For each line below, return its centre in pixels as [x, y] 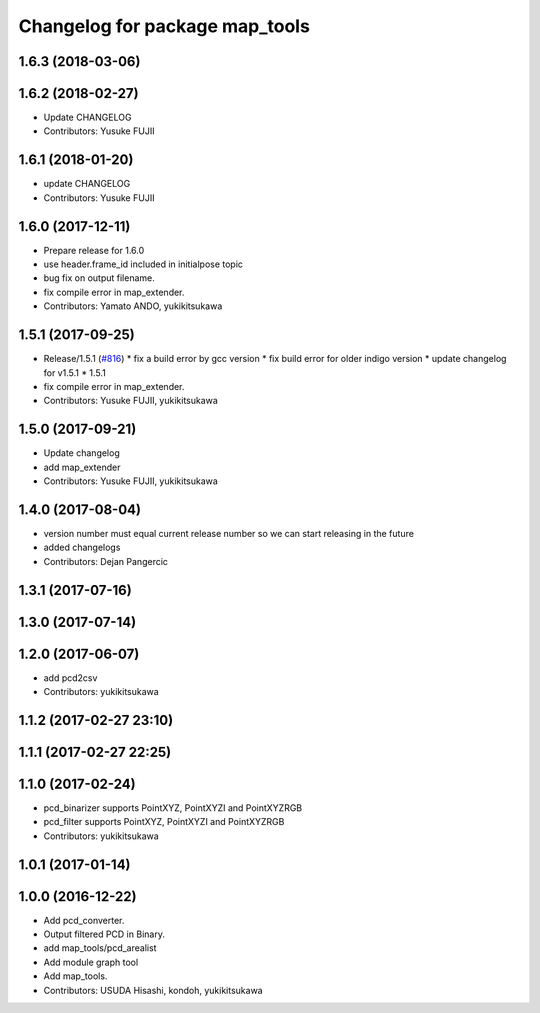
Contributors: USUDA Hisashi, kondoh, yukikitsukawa [153, 990]
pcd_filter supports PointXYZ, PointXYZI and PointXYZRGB [164, 822]
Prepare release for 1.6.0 [94, 250]
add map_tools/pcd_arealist [100, 948]
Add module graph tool [91, 962]
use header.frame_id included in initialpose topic [143, 264]
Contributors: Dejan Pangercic [106, 561]
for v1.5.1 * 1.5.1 [75, 372]
